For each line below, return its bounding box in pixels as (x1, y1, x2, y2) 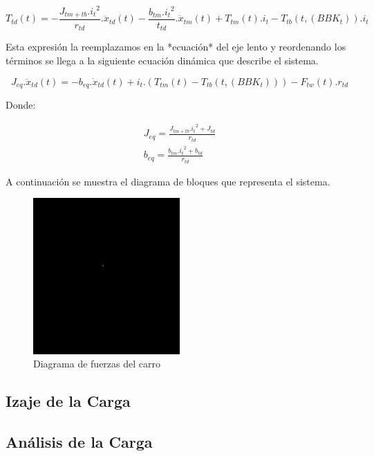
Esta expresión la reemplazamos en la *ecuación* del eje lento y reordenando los (6, 39, 346, 54)
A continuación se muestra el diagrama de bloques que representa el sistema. (6, 174, 330, 188)
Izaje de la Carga (6, 390, 131, 412)
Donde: (6, 98, 36, 112)
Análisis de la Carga (6, 431, 153, 453)
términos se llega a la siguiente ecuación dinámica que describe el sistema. (6, 53, 319, 68)
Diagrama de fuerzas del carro (33, 356, 160, 371)
